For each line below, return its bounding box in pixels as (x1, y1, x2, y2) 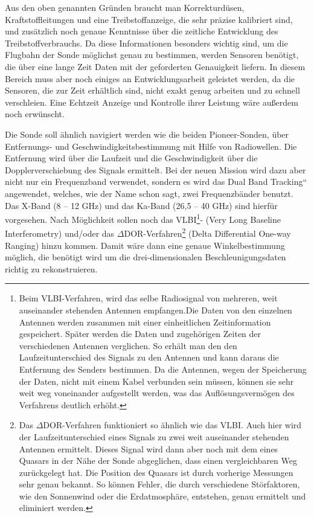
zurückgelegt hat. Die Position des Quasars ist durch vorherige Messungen (19, 466, 293, 478)
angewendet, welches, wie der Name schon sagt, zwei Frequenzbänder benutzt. (5, 187, 293, 199)
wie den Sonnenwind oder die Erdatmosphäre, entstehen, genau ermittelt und (19, 489, 306, 502)
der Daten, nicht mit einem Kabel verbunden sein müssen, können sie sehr (19, 374, 294, 387)
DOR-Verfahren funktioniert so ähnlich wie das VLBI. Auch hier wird (43, 419, 302, 431)
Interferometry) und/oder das (5, 227, 115, 239)
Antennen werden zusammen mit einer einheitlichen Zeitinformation (19, 315, 271, 328)
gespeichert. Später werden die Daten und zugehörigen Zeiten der (19, 327, 261, 340)
